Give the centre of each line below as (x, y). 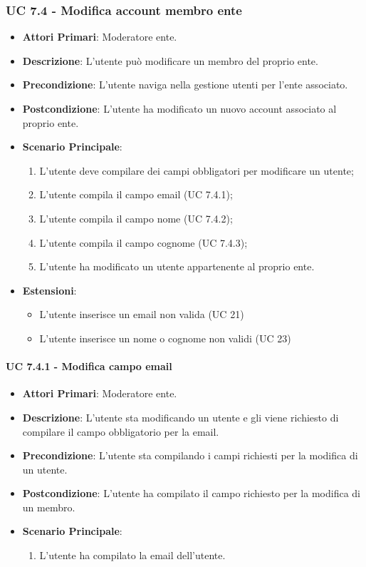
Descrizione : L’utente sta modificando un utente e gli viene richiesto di (181, 417)
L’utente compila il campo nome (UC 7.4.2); (136, 218)
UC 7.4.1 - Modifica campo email (89, 366)
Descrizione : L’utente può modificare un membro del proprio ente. (170, 60)
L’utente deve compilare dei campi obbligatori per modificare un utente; (197, 170)
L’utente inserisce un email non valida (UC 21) (142, 314)
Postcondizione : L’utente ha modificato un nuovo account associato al (179, 108)
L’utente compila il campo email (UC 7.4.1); (136, 194)
